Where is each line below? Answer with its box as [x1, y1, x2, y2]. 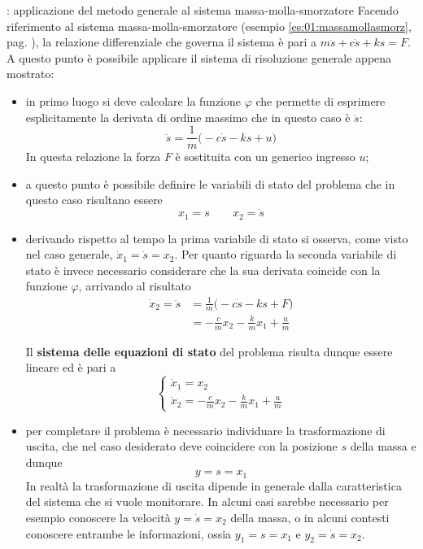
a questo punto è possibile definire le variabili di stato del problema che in [25, 175, 395, 192]
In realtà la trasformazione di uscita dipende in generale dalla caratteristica [25, 477, 402, 494]
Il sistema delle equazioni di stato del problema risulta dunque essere [25, 342, 393, 359]
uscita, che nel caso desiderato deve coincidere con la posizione [25, 438, 338, 455]
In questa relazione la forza [25, 148, 161, 165]
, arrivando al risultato [78, 277, 191, 294]
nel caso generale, [25, 246, 113, 263]
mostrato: [7, 65, 55, 82]
